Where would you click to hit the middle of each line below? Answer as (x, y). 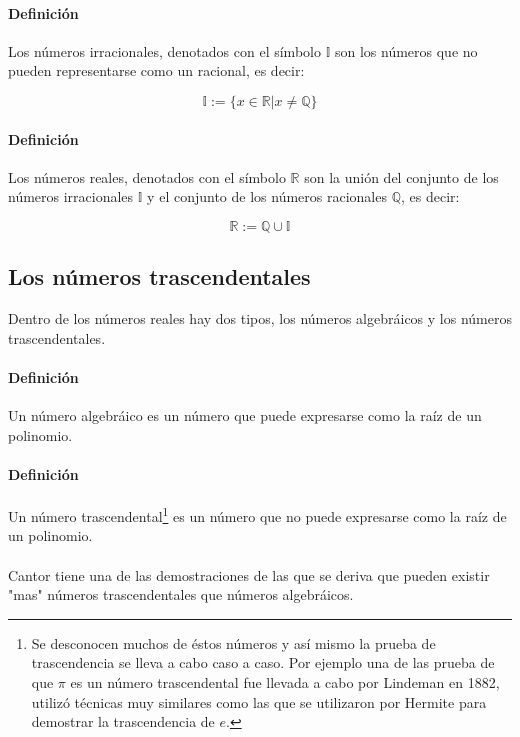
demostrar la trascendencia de (123, 721)
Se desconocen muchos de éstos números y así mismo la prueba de (233, 642)
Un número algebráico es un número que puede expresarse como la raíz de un (245, 415)
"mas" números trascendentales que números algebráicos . (181, 594)
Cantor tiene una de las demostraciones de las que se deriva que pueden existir (249, 574)
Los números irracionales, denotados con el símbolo (164, 50)
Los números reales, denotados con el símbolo (147, 176)
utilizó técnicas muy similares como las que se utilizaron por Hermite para (259, 701)
